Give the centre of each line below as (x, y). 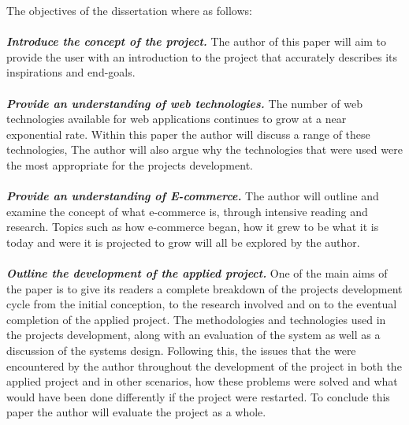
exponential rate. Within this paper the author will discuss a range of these (188, 134)
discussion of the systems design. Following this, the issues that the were (181, 350)
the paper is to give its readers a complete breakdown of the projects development (204, 288)
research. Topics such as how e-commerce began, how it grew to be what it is (193, 227)
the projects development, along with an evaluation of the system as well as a (193, 335)
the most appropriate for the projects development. (130, 164)
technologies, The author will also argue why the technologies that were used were (204, 149)
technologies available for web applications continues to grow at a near (177, 119)
